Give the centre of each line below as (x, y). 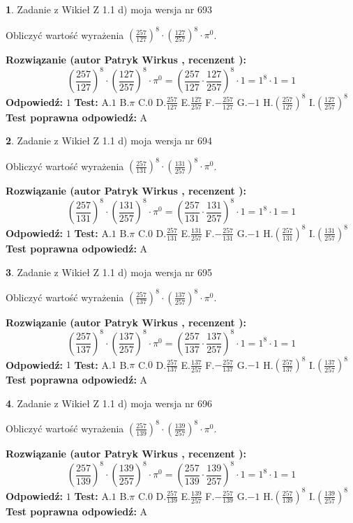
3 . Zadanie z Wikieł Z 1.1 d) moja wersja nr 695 (109, 272)
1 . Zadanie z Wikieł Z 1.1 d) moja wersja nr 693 (109, 9)
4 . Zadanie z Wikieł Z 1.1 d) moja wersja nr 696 (109, 403)
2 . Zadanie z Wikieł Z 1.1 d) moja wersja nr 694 (109, 141)
